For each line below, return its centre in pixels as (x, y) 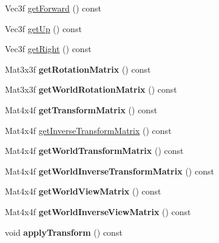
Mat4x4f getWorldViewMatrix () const (83, 191)
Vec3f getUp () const (43, 28)
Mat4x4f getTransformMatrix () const (81, 109)
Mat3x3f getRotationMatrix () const (78, 69)
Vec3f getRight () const (48, 49)
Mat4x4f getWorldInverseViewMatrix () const (98, 211)
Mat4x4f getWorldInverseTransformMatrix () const (109, 171)
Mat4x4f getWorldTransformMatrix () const (94, 151)
